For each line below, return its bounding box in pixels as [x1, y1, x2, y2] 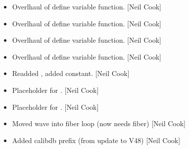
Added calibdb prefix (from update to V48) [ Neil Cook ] [12, 135, 181, 145]
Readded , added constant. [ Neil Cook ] [12, 68, 130, 78]
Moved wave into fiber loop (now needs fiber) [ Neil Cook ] [12, 118, 186, 129]
